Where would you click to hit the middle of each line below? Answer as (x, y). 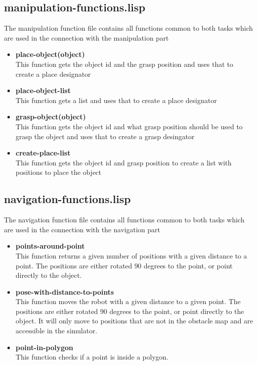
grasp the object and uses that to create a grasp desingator (105, 136)
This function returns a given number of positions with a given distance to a (131, 255)
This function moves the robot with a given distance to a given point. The (128, 301)
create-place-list (43, 153)
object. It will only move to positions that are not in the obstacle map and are (134, 321)
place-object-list (43, 90)
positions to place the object (59, 172)
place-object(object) (50, 54)
